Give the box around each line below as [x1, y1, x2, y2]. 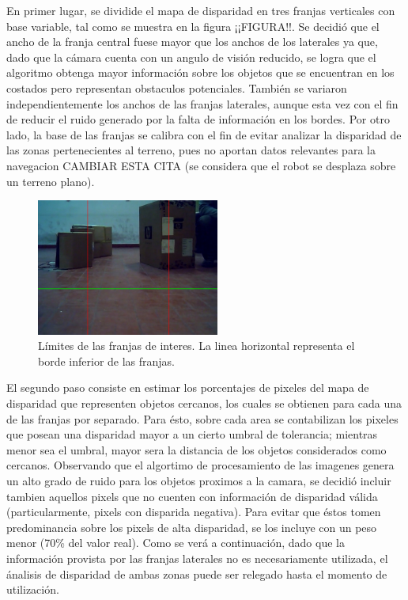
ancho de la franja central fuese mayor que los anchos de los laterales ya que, [6, 33, 378, 50]
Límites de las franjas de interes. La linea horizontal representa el [38, 337, 355, 354]
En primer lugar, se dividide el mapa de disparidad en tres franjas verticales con [6, 2, 395, 18]
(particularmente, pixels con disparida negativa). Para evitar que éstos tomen [6, 503, 381, 520]
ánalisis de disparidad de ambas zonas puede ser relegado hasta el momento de [6, 565, 387, 582]
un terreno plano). [6, 173, 95, 189]
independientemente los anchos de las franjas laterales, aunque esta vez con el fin [6, 95, 399, 112]
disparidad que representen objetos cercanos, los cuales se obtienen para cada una [6, 395, 402, 411]
